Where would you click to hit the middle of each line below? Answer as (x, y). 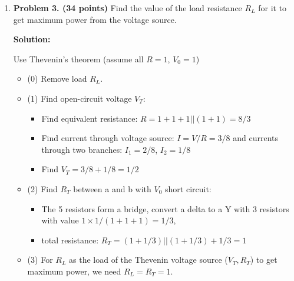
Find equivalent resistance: (90, 118)
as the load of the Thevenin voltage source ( (148, 260)
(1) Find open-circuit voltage (80, 98)
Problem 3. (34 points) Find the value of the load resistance (128, 8)
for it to (272, 8)
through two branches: (82, 149)
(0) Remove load (57, 78)
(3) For (40, 260)
